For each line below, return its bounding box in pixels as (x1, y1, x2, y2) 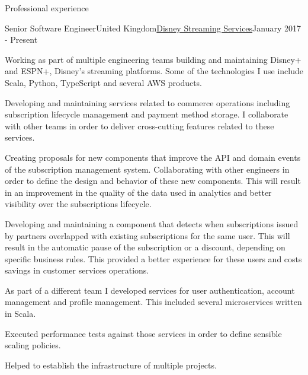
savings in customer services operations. (5, 264, 149, 277)
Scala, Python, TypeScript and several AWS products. (5, 76, 203, 88)
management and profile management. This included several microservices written (5, 295, 302, 308)
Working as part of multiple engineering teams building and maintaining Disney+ (5, 53, 301, 65)
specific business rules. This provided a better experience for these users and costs (5, 252, 302, 265)
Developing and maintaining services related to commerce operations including (5, 96, 290, 109)
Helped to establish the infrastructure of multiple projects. (5, 358, 217, 371)
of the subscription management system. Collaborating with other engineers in (5, 163, 290, 175)
